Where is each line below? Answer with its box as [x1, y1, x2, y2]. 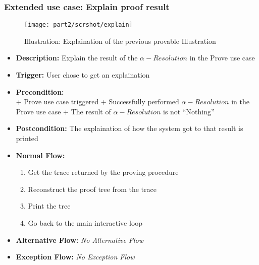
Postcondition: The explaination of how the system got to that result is [16, 123, 243, 134]
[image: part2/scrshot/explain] [24, 21, 133, 29]
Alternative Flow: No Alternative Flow [16, 234, 144, 245]
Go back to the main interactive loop [28, 218, 143, 228]
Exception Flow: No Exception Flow [16, 251, 135, 262]
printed [16, 133, 38, 144]
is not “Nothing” [163, 106, 215, 116]
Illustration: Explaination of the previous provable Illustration [24, 35, 216, 46]
